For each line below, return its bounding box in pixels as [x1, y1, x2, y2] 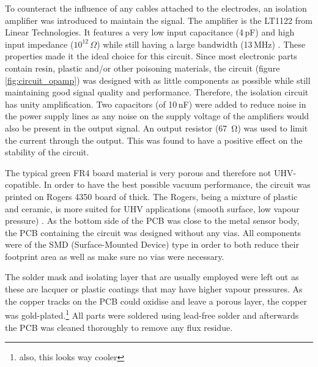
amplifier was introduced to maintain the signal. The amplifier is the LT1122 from [5, 13, 313, 26]
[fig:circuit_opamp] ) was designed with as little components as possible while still [5, 73, 311, 86]
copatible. [5, 178, 42, 191]
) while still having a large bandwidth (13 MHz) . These [97, 37, 306, 50]
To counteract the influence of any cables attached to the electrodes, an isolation [5, 2, 307, 14]
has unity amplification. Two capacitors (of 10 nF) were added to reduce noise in [5, 97, 306, 110]
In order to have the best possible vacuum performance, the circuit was [43, 178, 311, 191]
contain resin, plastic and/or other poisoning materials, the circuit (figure [5, 61, 280, 74]
